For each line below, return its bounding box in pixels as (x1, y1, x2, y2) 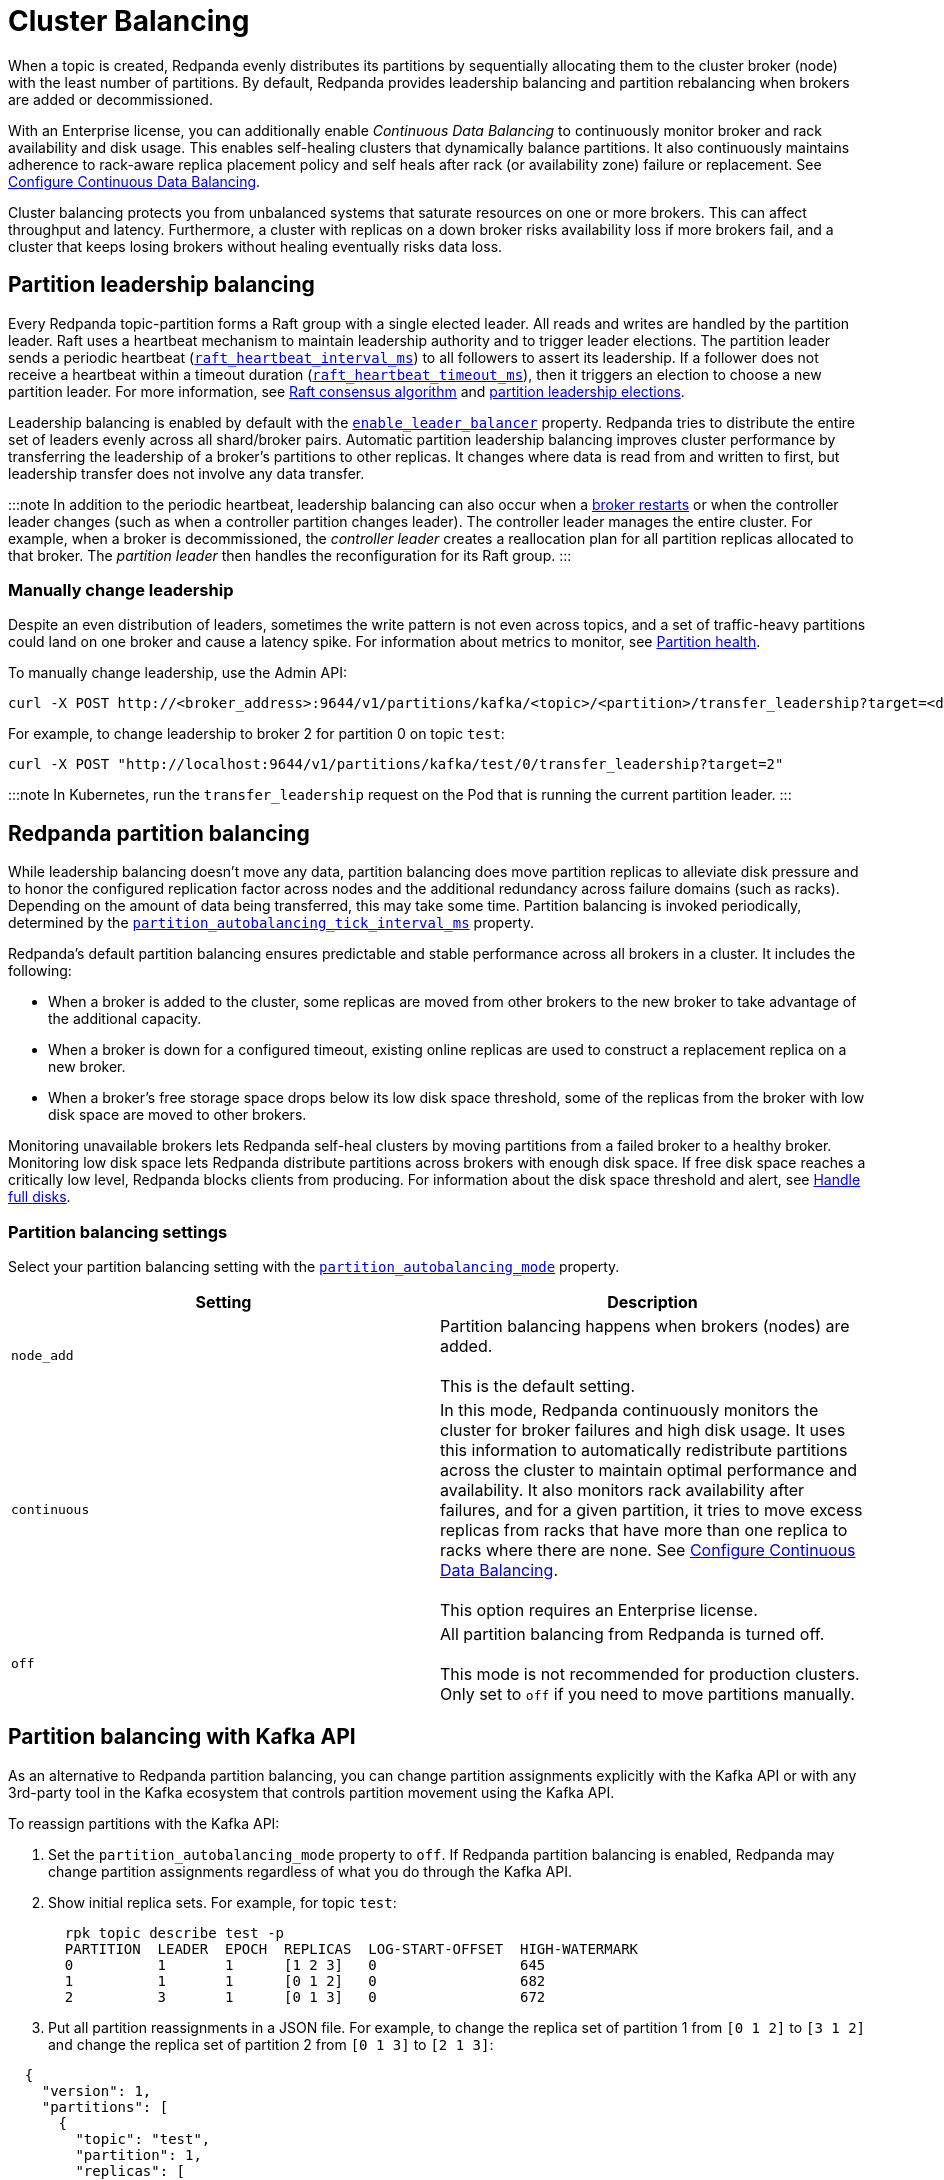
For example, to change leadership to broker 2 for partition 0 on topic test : (8, 725, 505, 743)
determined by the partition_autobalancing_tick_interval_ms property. (8, 914, 534, 932)
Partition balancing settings (8, 1221, 228, 1242)
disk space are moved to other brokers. (48, 1106, 307, 1124)
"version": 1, (41, 2082, 152, 2099)
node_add (11, 1348, 74, 1364)
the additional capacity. (48, 1010, 202, 1028)
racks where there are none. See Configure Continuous (440, 1539, 856, 1560)
